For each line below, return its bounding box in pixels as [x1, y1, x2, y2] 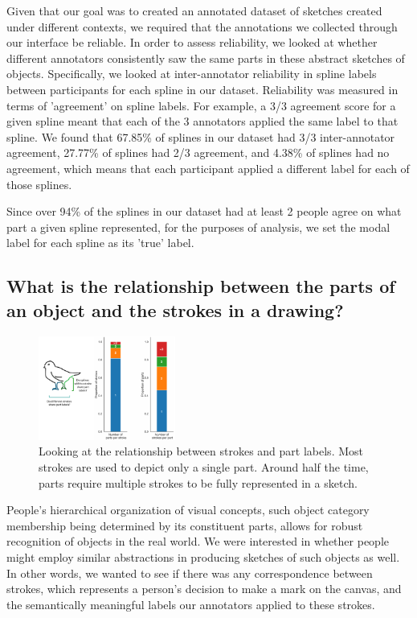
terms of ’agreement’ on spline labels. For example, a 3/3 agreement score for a [6, 97, 396, 113]
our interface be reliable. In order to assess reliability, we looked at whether [6, 34, 378, 51]
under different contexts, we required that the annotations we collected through [6, 18, 398, 35]
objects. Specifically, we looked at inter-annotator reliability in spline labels [6, 65, 377, 82]
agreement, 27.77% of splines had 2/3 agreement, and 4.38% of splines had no [6, 144, 390, 161]
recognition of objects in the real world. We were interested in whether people [6, 533, 389, 550]
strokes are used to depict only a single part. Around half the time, [39, 459, 369, 476]
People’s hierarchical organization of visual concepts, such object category [6, 501, 370, 518]
